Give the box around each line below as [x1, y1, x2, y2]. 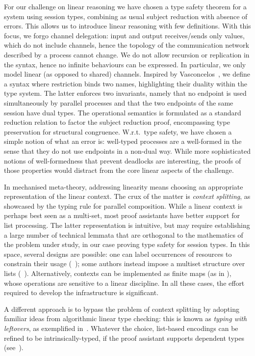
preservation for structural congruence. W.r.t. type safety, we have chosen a [4, 126, 232, 137]
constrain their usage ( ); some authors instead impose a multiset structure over [4, 258, 245, 269]
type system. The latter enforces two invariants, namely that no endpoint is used [4, 88, 247, 98]
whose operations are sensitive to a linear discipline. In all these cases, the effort [4, 277, 245, 288]
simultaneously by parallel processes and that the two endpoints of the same [4, 97, 233, 108]
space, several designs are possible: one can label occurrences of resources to [4, 248, 232, 259]
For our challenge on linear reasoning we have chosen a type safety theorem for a [4, 1, 247, 11]
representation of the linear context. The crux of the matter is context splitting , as [4, 191, 251, 201]
